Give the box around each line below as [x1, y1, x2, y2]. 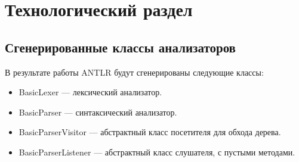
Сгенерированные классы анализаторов [5, 38, 236, 56]
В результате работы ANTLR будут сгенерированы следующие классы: [5, 66, 264, 78]
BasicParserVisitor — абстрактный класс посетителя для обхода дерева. [19, 126, 281, 138]
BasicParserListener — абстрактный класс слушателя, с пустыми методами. [19, 145, 295, 158]
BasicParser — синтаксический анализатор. [19, 105, 177, 118]
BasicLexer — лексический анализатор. [19, 86, 162, 98]
